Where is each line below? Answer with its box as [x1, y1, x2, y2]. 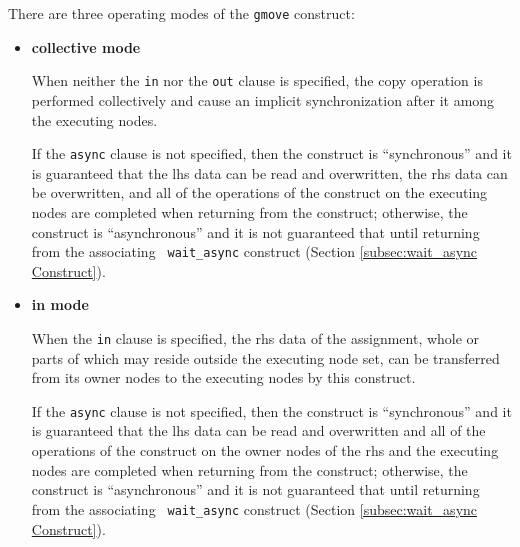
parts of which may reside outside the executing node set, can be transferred [31, 347, 500, 368]
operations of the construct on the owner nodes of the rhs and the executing [31, 440, 499, 461]
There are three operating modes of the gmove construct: [8, 3, 355, 23]
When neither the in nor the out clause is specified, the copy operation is [31, 70, 483, 91]
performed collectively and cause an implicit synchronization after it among [31, 89, 495, 110]
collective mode [31, 36, 141, 57]
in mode [31, 294, 89, 315]
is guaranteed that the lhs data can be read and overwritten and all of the [31, 420, 486, 441]
